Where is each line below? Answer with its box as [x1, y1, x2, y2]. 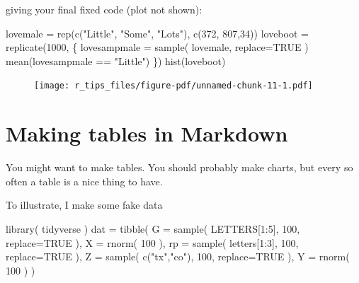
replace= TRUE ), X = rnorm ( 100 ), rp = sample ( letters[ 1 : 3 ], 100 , [6, 235, 299, 250]
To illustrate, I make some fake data [6, 197, 163, 212]
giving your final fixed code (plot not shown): [6, 2, 203, 16]
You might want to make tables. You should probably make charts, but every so [6, 160, 353, 175]
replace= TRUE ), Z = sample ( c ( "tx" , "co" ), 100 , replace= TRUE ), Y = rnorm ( [6, 249, 350, 264]
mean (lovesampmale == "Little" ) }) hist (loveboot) [6, 53, 226, 68]
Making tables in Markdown [6, 119, 288, 148]
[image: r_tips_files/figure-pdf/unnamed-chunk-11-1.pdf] [34, 81, 313, 91]
